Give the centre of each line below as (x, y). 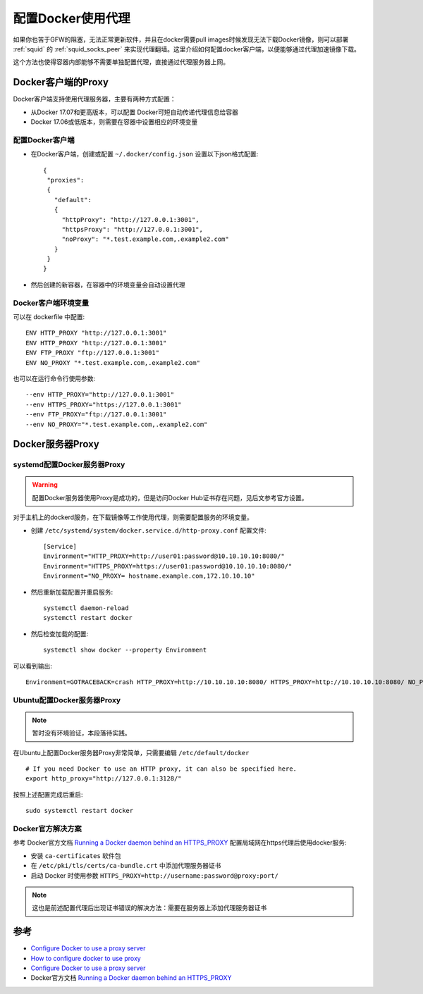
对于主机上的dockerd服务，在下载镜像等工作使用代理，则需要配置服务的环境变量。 (133, 517)
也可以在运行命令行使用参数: (54, 378)
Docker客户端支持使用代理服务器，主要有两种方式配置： (94, 99)
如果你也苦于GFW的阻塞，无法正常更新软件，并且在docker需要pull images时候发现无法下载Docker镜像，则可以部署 (181, 39)
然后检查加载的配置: (60, 633)
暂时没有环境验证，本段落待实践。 (81, 733)
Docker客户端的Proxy (61, 82)
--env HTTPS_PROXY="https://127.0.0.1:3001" (104, 404)
